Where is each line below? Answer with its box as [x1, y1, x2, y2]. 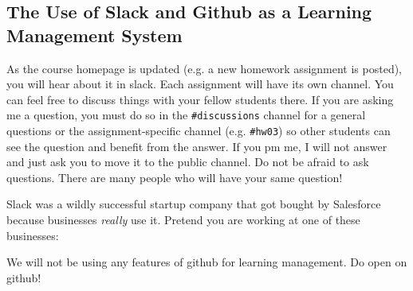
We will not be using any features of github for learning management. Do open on [6, 254, 407, 270]
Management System [6, 22, 183, 47]
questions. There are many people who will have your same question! [6, 169, 343, 185]
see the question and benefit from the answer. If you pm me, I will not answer [6, 138, 387, 154]
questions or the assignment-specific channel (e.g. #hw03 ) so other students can [6, 122, 391, 139]
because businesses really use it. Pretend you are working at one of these [6, 211, 360, 228]
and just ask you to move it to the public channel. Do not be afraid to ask [6, 153, 369, 170]
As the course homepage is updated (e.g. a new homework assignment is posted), [6, 60, 403, 76]
